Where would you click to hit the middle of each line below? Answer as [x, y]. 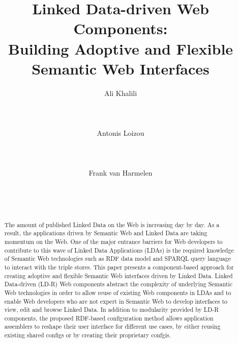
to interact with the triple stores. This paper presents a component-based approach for [119, 267]
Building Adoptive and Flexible [121, 48]
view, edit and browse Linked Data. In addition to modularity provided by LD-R [111, 310]
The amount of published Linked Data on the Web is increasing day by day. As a [112, 224]
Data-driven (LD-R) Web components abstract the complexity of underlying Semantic [118, 284]
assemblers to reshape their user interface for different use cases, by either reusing [112, 326]
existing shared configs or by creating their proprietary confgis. [87, 335]
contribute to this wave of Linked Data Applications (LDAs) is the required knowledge [119, 250]
